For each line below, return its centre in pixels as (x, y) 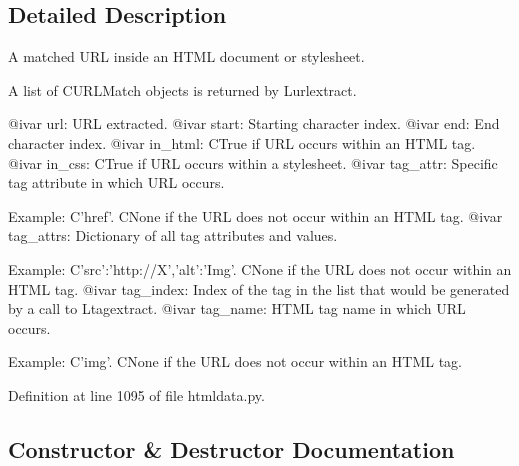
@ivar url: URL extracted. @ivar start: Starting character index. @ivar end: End (254, 123)
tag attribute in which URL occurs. (116, 182)
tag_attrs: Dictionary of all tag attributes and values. (173, 235)
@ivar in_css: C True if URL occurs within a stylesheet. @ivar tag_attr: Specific (253, 162)
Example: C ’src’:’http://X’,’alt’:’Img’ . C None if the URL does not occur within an (260, 268)
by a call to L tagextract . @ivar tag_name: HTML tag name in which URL (237, 308)
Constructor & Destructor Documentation (231, 448)
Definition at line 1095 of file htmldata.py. (136, 394)
